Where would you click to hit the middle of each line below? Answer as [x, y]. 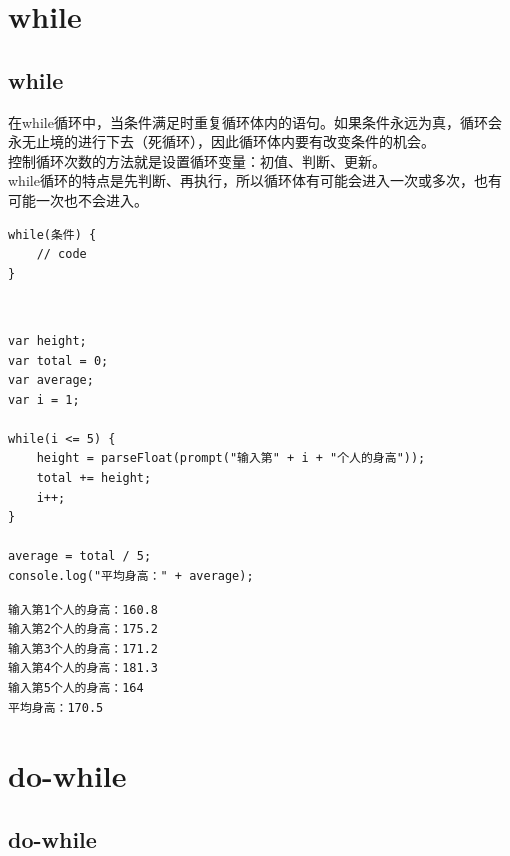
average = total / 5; [80, 556]
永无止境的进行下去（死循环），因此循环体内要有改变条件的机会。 [221, 141]
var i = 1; [44, 399]
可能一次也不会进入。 [78, 199]
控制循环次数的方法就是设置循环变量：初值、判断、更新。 [197, 160]
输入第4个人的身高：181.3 [83, 668]
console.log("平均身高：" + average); [131, 576]
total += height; [94, 478]
